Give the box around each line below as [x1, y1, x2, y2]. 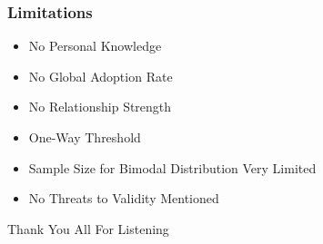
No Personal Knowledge [28, 36, 162, 55]
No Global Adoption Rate [28, 66, 173, 85]
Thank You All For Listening [7, 219, 169, 238]
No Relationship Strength [28, 97, 172, 116]
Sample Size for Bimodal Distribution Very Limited [28, 158, 317, 177]
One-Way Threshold [28, 128, 141, 146]
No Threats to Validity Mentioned [28, 189, 219, 208]
